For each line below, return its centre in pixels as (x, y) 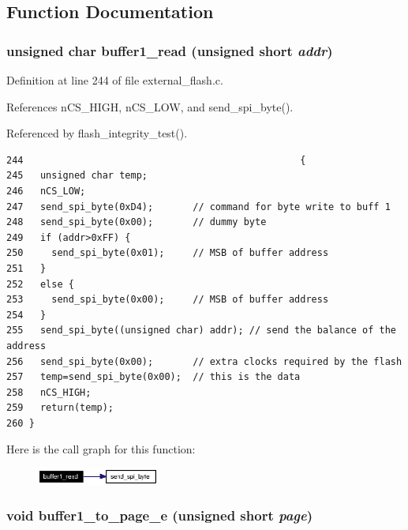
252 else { (40, 284)
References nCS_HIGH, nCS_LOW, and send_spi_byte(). (150, 106)
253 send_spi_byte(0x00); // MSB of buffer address (168, 300)
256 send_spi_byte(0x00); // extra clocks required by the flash (204, 361)
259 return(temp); (60, 408)
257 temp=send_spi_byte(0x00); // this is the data (153, 377)
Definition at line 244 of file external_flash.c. (115, 80)
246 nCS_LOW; (46, 191)
